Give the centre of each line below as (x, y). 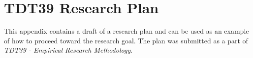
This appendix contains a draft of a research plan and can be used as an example (126, 31)
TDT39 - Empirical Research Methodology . (68, 50)
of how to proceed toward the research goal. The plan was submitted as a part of (126, 40)
